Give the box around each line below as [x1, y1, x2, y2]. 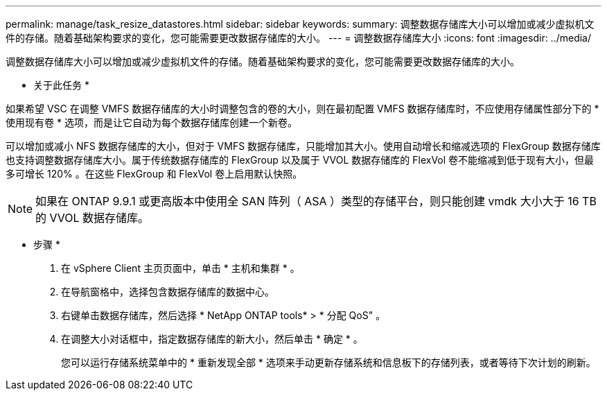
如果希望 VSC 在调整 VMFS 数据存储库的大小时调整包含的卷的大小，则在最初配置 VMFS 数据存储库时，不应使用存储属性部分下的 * [6, 103, 599, 114]
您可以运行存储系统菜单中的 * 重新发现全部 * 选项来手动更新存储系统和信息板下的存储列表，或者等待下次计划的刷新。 [61, 356, 596, 368]
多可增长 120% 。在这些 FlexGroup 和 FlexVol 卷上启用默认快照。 [6, 168, 303, 180]
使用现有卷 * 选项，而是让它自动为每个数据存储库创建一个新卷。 [6, 117, 297, 128]
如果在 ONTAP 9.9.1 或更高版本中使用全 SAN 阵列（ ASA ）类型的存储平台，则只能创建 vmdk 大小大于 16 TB [35, 194, 597, 208]
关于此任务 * [33, 79, 89, 91]
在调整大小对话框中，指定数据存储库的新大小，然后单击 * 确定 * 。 [61, 333, 363, 345]
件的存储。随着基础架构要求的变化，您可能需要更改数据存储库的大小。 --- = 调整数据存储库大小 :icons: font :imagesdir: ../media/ [6, 32, 592, 44]
